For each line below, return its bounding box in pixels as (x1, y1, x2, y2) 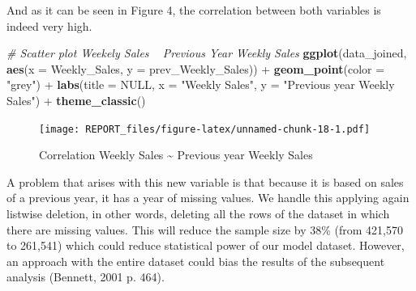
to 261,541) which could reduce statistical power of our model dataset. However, (6, 237, 405, 254)
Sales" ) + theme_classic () (6, 91, 146, 108)
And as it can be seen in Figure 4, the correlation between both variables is (6, 2, 381, 18)
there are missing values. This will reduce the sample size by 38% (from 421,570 (6, 221, 403, 238)
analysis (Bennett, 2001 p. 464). (6, 268, 165, 285)
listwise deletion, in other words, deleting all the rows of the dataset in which (6, 205, 390, 221)
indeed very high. (6, 17, 92, 34)
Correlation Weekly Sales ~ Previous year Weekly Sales (39, 146, 313, 163)
